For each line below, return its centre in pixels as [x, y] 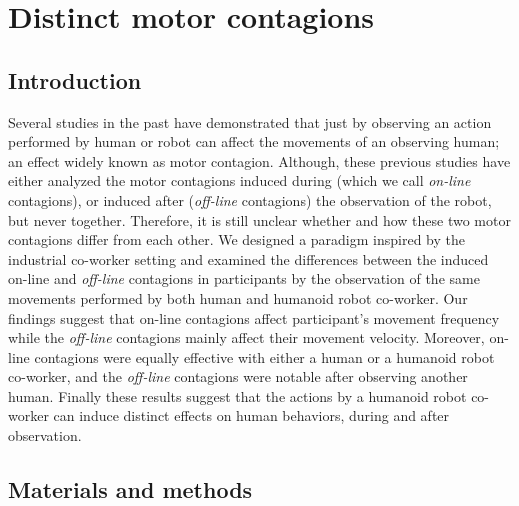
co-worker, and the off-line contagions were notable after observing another [238, 376]
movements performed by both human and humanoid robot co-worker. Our [238, 297]
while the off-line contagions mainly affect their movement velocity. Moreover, [246, 337]
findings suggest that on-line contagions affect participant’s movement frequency [254, 317]
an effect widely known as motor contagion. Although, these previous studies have [259, 160]
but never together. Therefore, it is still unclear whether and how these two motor [259, 219]
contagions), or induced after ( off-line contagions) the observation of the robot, [250, 199]
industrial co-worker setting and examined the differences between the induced [248, 258]
